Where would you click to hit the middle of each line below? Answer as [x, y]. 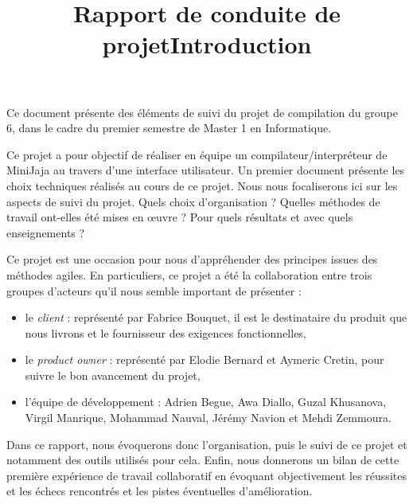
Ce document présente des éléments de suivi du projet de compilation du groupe [202, 112]
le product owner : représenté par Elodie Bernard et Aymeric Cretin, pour [205, 359]
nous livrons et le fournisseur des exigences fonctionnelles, [166, 332]
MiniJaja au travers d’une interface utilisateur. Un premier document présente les [206, 170]
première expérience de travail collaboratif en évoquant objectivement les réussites [206, 475]
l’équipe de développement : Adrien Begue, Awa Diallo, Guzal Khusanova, [206, 402]
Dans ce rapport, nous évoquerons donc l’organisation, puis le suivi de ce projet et [207, 444]
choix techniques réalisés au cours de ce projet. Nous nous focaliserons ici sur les [202, 185]
